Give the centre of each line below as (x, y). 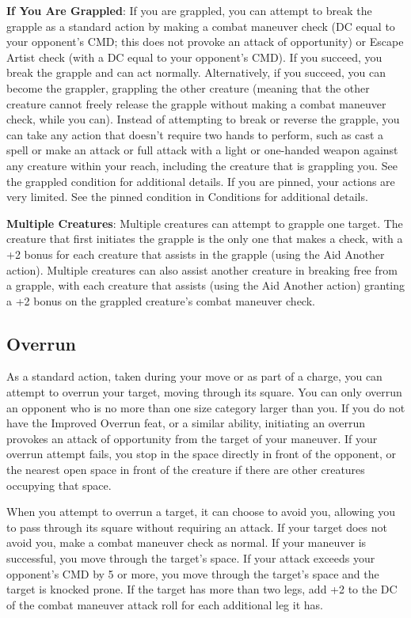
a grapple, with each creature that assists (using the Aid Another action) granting (206, 285)
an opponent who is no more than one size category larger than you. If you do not (206, 407)
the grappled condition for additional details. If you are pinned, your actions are (201, 181)
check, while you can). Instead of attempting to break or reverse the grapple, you (203, 119)
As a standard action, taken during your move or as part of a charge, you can (194, 376)
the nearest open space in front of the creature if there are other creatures (186, 470)
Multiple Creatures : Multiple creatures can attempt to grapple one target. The (205, 223)
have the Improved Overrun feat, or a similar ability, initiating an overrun (186, 423)
